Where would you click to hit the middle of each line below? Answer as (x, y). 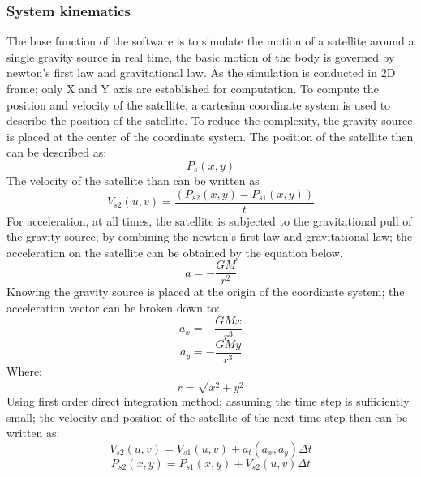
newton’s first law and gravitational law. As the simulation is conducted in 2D (201, 73)
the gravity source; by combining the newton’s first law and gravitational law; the (210, 236)
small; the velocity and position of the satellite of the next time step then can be (207, 417)
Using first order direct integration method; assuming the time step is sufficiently (208, 400)
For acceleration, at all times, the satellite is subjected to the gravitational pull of (209, 220)
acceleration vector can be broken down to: (113, 308)
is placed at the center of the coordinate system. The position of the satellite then (210, 136)
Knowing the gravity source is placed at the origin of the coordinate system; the (206, 292)
